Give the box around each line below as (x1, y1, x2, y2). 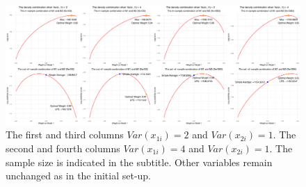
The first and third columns (6, 127, 124, 142)
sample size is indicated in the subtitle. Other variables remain (6, 154, 273, 169)
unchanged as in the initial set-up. (6, 168, 152, 183)
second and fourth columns (6, 141, 120, 156)
